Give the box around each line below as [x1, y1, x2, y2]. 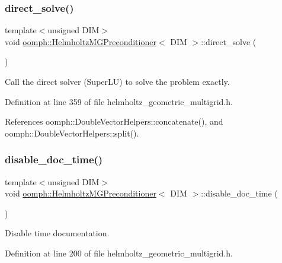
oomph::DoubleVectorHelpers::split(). [5, 126, 139, 139]
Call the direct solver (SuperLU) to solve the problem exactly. [5, 75, 230, 87]
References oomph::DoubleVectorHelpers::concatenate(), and [5, 115, 223, 128]
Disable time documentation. [5, 227, 110, 239]
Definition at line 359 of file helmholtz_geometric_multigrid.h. [5, 95, 233, 107]
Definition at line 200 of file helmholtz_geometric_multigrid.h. [5, 246, 233, 259]
